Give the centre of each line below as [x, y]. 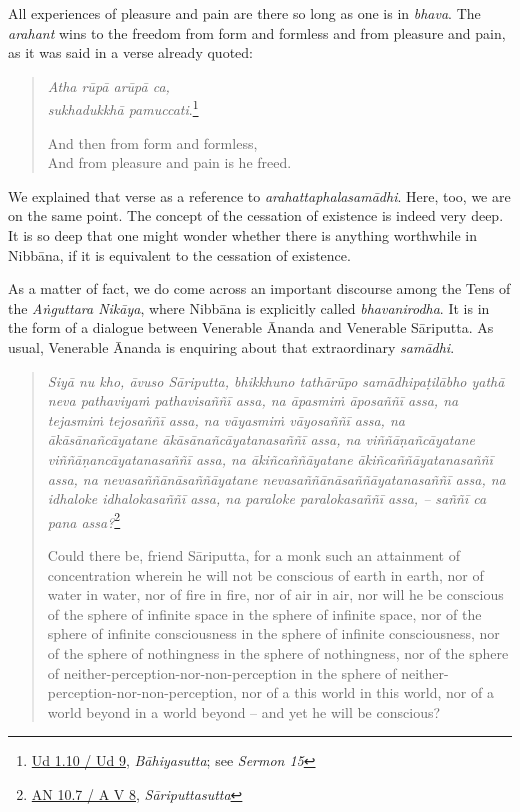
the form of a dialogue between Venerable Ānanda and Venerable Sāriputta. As [251, 327]
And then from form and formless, [152, 142]
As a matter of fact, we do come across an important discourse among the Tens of [259, 288]
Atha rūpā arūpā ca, [108, 85]
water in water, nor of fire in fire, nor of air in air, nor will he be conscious [275, 594]
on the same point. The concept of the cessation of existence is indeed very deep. [256, 215]
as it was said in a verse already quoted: [130, 52]
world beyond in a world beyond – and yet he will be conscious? [244, 711]
